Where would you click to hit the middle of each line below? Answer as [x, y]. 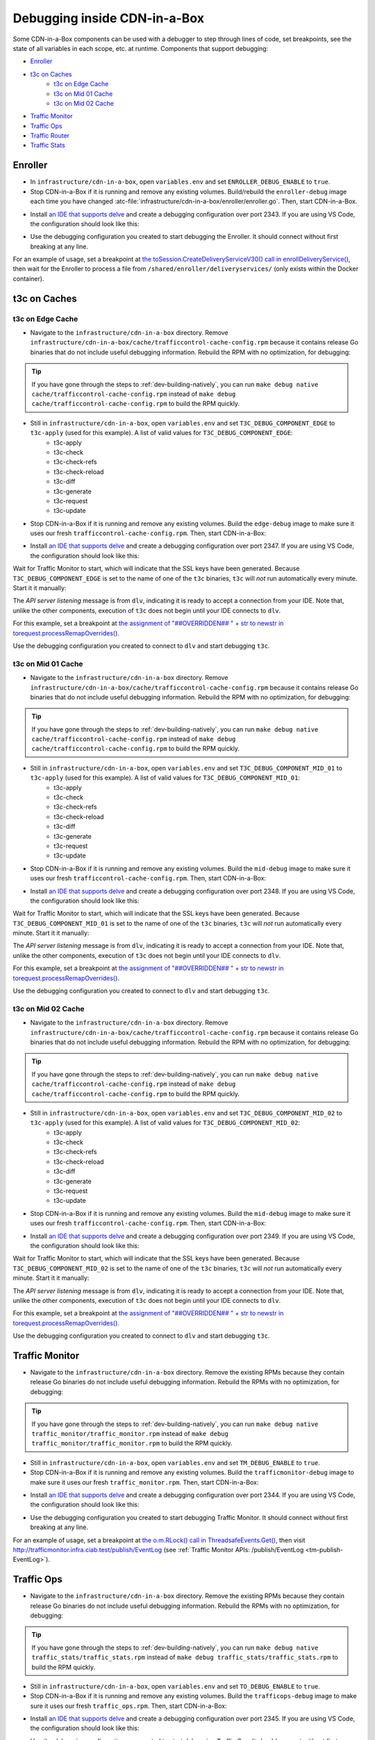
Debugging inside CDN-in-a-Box [109, 18]
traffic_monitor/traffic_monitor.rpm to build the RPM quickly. [132, 1444]
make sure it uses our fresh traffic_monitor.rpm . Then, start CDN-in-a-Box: [144, 1482]
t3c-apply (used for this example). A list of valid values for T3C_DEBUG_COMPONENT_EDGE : [161, 433]
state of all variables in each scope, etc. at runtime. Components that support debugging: [141, 48]
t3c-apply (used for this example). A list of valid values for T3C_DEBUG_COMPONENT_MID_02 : [165, 1123]
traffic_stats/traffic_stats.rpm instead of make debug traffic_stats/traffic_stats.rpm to [185, 1657]
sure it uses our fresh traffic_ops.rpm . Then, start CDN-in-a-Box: [128, 1706]
